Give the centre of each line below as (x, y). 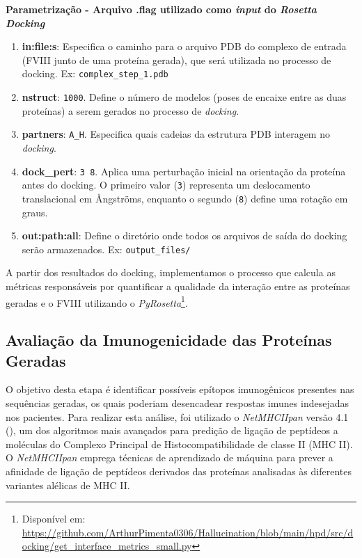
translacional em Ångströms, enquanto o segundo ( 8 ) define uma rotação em (185, 198)
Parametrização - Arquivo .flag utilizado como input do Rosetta (161, 9)
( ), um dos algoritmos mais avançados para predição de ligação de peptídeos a (172, 430)
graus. (35, 212)
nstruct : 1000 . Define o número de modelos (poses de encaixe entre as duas (184, 97)
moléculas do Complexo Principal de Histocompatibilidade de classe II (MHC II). (179, 444)
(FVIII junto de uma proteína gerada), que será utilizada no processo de (176, 59)
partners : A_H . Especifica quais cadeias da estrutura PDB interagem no (176, 134)
